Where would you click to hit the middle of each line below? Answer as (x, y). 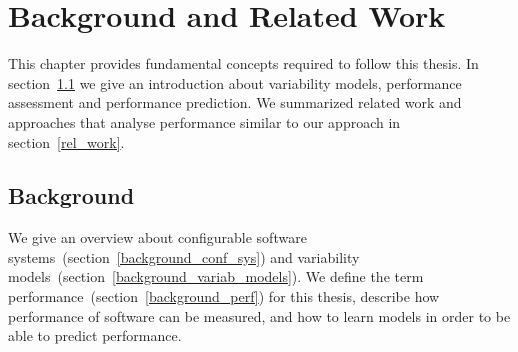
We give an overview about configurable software (157, 237)
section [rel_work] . (66, 141)
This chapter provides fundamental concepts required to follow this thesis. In (243, 63)
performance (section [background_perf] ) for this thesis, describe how (224, 296)
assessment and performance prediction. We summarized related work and (235, 102)
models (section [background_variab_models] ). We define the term (216, 276)
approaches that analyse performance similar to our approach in (204, 121)
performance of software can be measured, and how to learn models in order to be (259, 315)
